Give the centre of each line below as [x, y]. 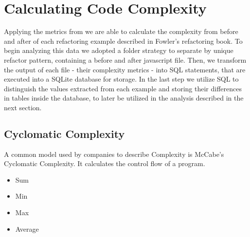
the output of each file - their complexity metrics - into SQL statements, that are [125, 69]
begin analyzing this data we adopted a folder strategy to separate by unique [119, 50]
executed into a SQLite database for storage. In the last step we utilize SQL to [121, 79]
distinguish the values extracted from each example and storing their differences [123, 88]
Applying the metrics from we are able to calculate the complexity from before [121, 31]
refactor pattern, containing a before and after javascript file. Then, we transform [125, 59]
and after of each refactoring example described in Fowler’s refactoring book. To [123, 41]
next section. [23, 107]
